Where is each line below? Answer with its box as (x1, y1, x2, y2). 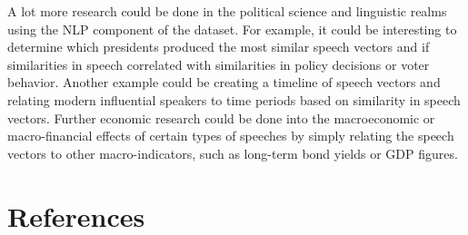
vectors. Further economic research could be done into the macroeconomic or (7, 108, 435, 127)
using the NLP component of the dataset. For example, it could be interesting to (7, 19, 457, 38)
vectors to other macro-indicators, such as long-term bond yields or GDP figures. (7, 143, 458, 162)
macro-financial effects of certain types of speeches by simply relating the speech (7, 126, 454, 145)
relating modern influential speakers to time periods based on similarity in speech (7, 90, 461, 109)
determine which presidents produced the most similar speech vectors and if (7, 37, 430, 56)
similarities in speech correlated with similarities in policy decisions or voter (7, 54, 430, 73)
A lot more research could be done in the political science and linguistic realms (7, 2, 447, 20)
